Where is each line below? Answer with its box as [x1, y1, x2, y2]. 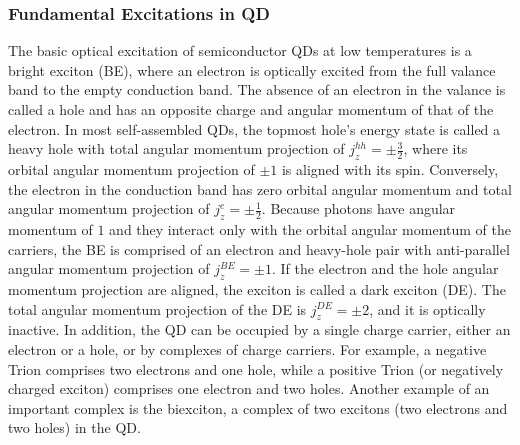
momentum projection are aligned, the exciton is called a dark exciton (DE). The [8, 278, 506, 299]
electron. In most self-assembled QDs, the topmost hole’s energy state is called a [8, 118, 501, 139]
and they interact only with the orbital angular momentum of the [109, 218, 511, 239]
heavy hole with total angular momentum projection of [8, 138, 345, 159]
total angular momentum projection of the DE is [8, 298, 307, 319]
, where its [403, 138, 468, 159]
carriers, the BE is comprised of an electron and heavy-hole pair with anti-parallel [8, 238, 510, 259]
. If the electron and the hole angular [272, 258, 499, 279]
